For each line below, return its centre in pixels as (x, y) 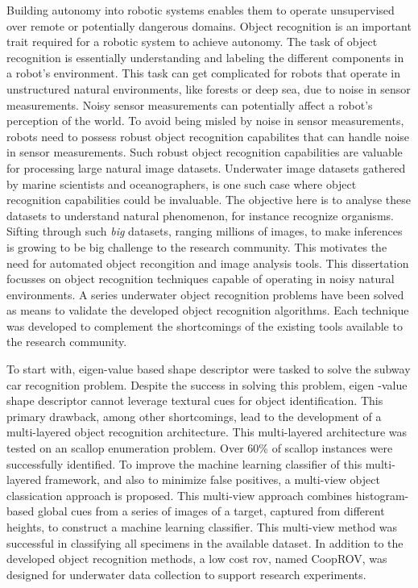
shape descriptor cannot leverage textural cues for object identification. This (195, 400)
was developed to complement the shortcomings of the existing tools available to (205, 325)
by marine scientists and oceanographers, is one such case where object (182, 183)
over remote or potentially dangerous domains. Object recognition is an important (209, 25)
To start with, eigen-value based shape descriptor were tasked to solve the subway (209, 369)
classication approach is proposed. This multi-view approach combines (180, 495)
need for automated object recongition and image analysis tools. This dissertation (208, 263)
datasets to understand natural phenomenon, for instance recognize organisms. (200, 215)
